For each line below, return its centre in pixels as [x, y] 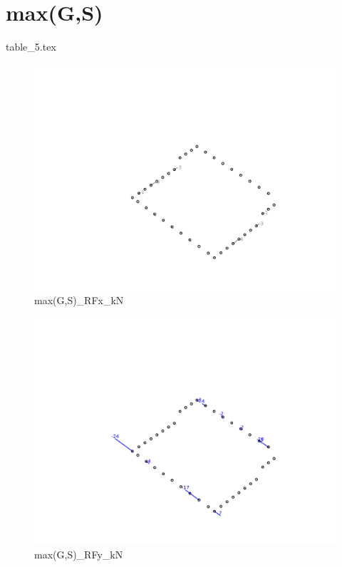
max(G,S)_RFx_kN [79, 300]
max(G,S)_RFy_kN [79, 554]
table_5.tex [31, 47]
